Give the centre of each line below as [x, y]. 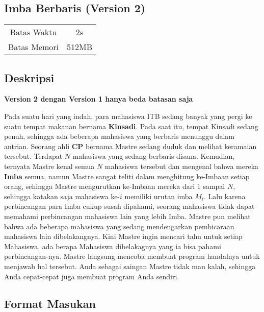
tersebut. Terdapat [33, 156]
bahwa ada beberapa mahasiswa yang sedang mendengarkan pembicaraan [119, 226]
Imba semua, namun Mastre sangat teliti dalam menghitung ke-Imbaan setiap [127, 176]
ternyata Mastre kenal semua [49, 166]
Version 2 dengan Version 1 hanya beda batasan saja [99, 99]
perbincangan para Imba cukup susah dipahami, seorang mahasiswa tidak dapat [129, 206]
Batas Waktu [33, 32]
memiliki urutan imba [159, 196]
